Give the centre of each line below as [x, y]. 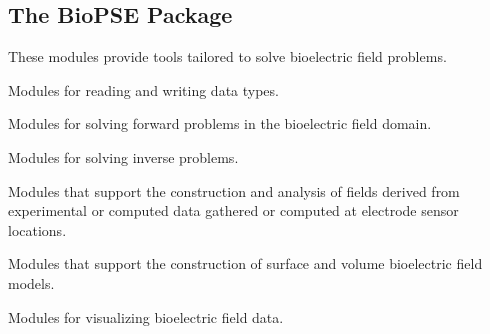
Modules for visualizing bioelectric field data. [146, 316]
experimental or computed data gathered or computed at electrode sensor [233, 210]
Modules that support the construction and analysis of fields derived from [234, 190]
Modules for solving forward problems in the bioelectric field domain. [220, 123]
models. [31, 282]
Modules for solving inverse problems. [123, 156]
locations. [37, 229]
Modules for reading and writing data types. [143, 89]
